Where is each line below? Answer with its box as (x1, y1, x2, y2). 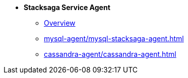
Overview (44, 19, 76, 27)
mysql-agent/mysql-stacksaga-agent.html (44, 34, 184, 43)
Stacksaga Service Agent (24, 3, 110, 12)
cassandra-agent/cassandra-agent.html (44, 50, 176, 58)
